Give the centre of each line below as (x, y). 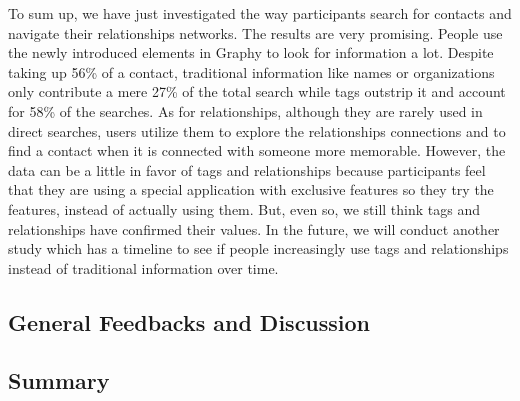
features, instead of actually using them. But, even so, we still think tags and (244, 208)
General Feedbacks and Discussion (189, 321)
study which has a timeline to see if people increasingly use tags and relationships (258, 248)
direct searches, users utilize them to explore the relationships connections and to (257, 130)
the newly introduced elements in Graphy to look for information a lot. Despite (251, 52)
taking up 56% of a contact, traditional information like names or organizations (251, 71)
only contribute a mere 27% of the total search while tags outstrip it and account (257, 91)
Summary (59, 380)
